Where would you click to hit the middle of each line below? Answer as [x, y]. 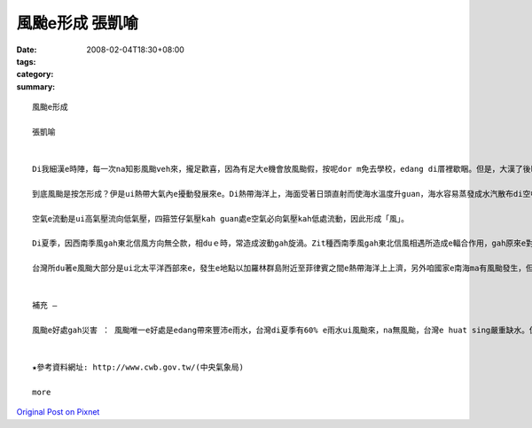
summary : [36, 86]
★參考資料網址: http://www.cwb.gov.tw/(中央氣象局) [138, 367]
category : [35, 74]
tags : [26, 61]
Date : [27, 50]
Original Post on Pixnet [58, 412]
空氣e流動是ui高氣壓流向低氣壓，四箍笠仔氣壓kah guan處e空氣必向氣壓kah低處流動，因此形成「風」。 [221, 218]
